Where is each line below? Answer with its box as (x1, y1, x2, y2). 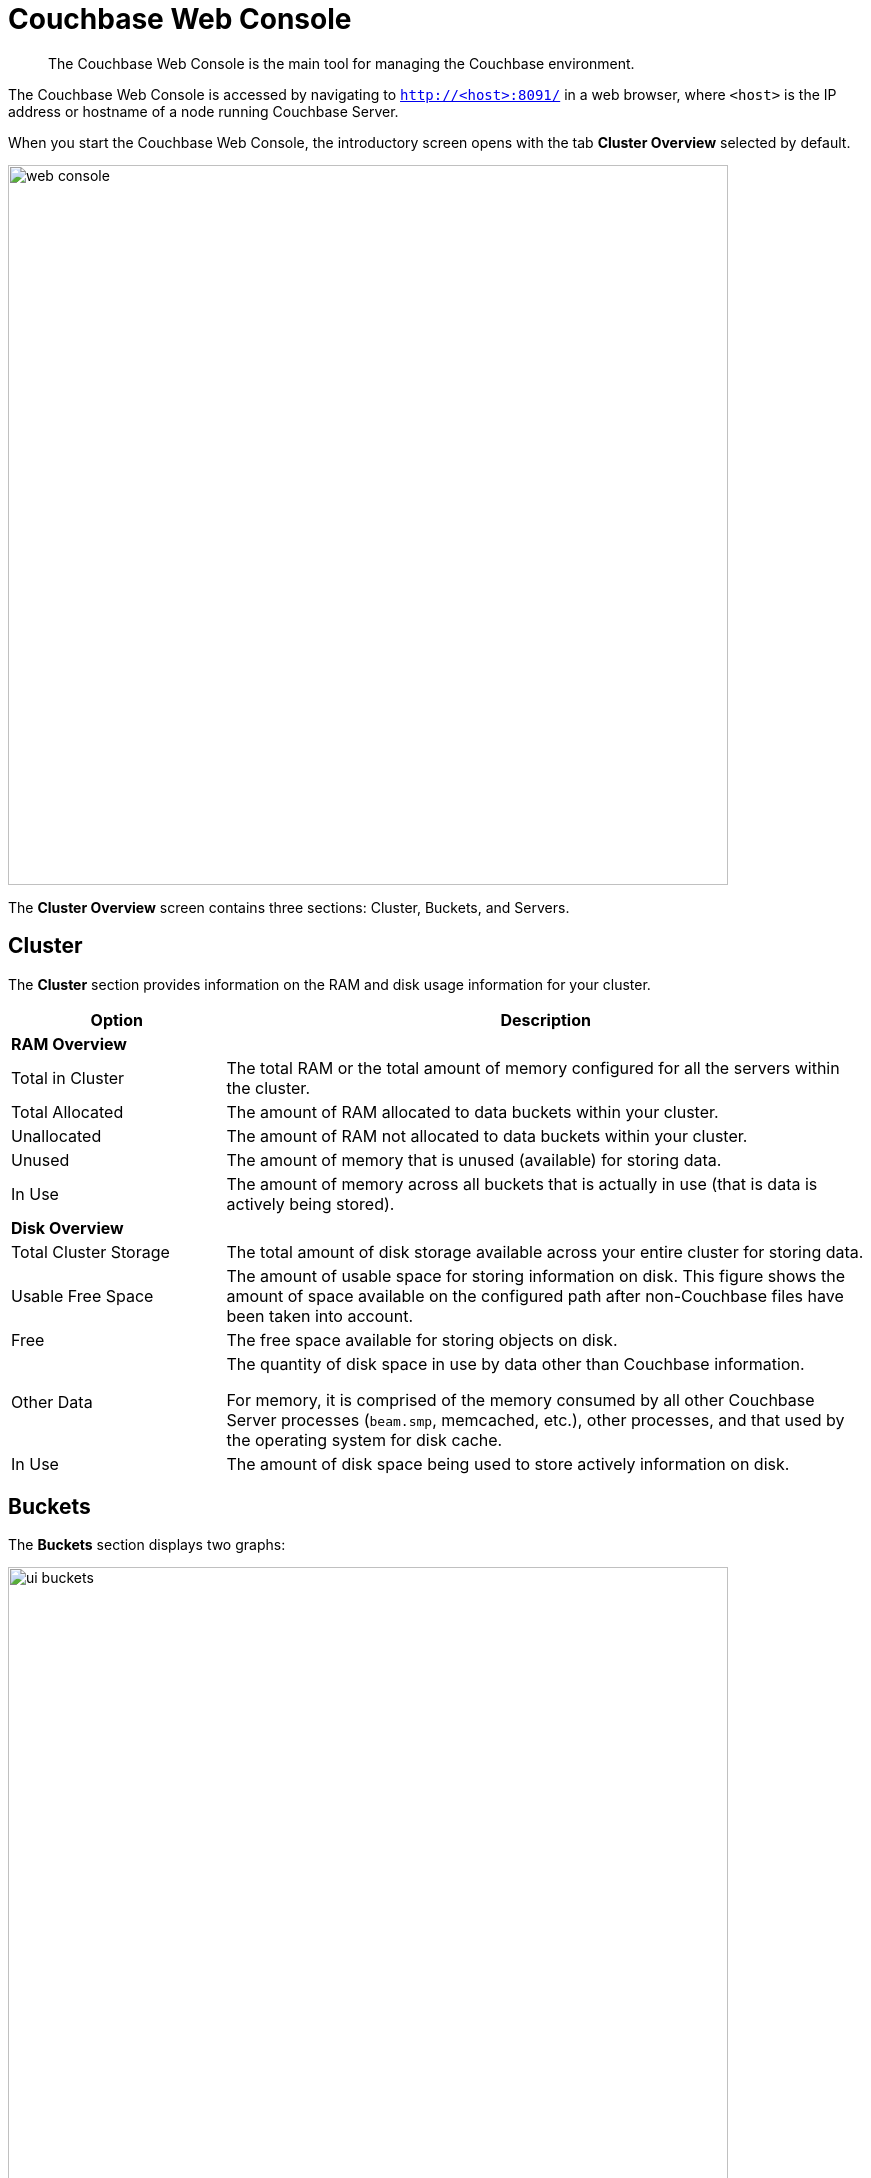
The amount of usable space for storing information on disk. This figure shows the (226, 1265, 846, 1286)
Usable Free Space (11, 1285, 154, 1306)
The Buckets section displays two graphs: (8, 1536, 286, 1554)
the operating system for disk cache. (226, 1429, 503, 1450)
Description (500, 1009, 591, 1030)
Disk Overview (11, 1217, 124, 1238)
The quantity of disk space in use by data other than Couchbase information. (226, 1353, 805, 1374)
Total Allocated (11, 1101, 124, 1122)
